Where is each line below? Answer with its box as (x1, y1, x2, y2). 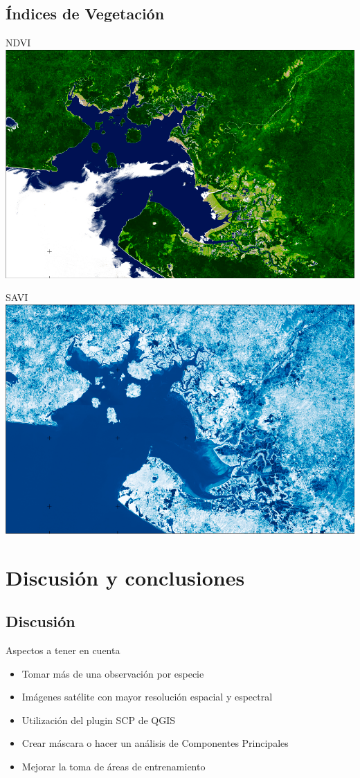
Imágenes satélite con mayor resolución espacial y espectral (21, 689, 273, 704)
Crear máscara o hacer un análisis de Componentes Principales (21, 736, 289, 750)
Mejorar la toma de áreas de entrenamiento (21, 759, 206, 773)
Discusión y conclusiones (6, 563, 245, 591)
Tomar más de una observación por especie (21, 666, 204, 680)
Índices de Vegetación (6, 3, 165, 24)
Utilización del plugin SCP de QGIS (21, 712, 176, 727)
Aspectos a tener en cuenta (6, 642, 120, 657)
